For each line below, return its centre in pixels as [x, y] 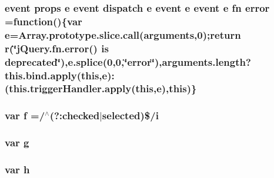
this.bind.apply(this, [54, 75]
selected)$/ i [130, 115]
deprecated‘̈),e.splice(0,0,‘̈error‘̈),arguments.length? [128, 61]
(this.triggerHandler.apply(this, [81, 88]
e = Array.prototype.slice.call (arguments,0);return [123, 34]
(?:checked [75, 115]
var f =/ [25, 115]
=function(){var [44, 21]
